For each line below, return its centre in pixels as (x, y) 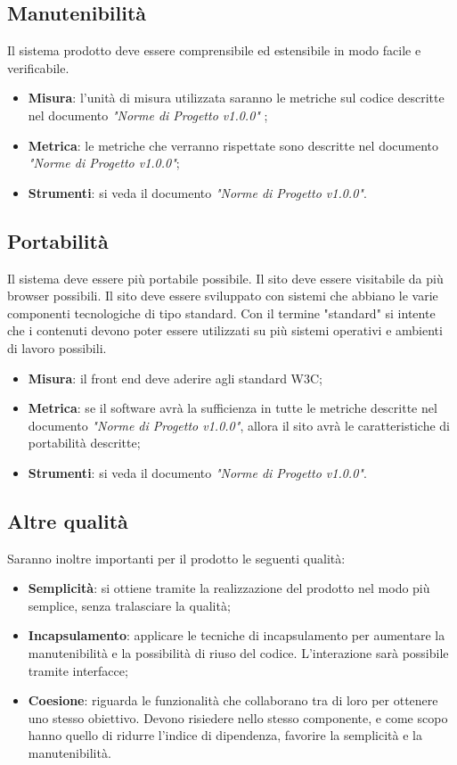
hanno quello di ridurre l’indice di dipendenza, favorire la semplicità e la (225, 735)
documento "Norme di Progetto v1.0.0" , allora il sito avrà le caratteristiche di (239, 425)
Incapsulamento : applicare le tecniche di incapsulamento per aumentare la (237, 635)
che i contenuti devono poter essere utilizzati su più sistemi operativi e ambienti (225, 330)
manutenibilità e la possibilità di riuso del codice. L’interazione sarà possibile (238, 653)
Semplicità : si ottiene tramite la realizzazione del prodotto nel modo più (229, 588)
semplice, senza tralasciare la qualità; (129, 605)
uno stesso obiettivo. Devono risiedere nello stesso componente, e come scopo (238, 717)
